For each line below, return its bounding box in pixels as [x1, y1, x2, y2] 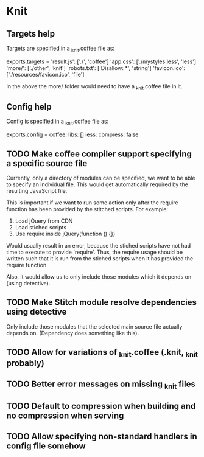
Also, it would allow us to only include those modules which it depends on [6, 273, 192, 281]
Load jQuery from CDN [15, 217, 73, 225]
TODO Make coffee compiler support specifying [6, 148, 192, 159]
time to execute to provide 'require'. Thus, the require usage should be [6, 248, 183, 256]
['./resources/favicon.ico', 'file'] [6, 71, 85, 78]
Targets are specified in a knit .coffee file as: [6, 44, 114, 53]
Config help [6, 102, 52, 112]
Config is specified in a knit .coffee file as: [6, 117, 109, 127]
